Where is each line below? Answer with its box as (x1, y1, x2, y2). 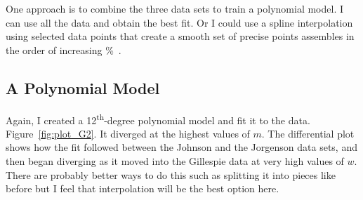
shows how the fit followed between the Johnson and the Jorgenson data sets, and (6, 140, 357, 154)
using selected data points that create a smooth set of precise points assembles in (6, 29, 355, 44)
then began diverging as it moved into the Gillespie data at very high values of (6, 154, 344, 168)
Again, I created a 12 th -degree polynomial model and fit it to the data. (6, 110, 310, 127)
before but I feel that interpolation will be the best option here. (6, 181, 279, 196)
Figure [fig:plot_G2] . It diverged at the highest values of (6, 126, 250, 140)
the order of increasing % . (6, 42, 121, 57)
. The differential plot (261, 126, 355, 140)
